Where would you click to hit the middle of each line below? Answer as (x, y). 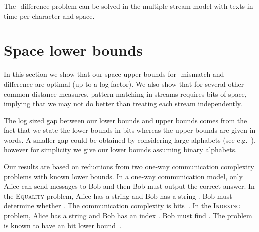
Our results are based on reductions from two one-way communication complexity (129, 166)
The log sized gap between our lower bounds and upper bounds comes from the (126, 120)
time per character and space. (49, 16)
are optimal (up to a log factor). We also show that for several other (139, 84)
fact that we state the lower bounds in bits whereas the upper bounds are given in (130, 130)
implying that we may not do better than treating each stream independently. (123, 104)
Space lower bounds (73, 50)
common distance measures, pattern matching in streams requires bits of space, (125, 94)
